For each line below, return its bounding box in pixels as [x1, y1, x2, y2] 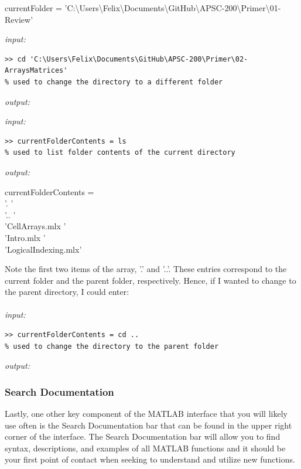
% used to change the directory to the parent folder [5, 342, 219, 351]
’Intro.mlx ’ [5, 231, 46, 243]
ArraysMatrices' [5, 66, 68, 75]
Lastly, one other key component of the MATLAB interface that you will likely [5, 407, 288, 420]
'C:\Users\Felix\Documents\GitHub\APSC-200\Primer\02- [29, 55, 248, 63]
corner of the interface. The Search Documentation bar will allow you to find [5, 430, 281, 443]
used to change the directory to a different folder [13, 77, 223, 86]
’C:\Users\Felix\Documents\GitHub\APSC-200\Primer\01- [64, 2, 281, 13]
